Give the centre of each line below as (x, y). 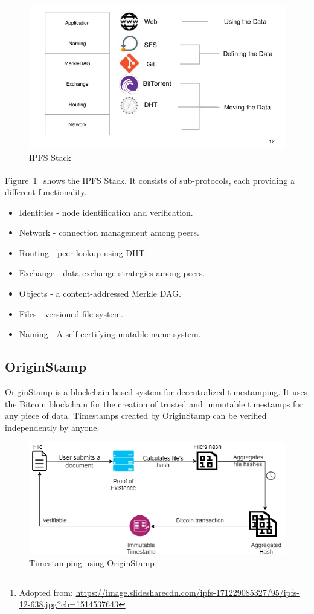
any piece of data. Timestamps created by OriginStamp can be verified (136, 415)
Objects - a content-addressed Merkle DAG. (100, 293)
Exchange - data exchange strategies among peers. (112, 273)
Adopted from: (46, 592)
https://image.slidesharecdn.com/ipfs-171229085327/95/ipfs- (187, 592)
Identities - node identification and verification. (106, 212)
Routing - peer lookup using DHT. (83, 252)
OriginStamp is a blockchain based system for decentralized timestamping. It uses (156, 391)
